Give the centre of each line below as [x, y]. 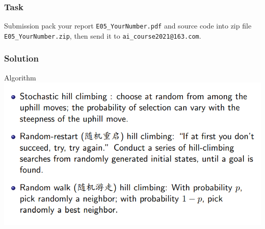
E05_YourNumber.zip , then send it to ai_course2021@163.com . [103, 35]
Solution [21, 58]
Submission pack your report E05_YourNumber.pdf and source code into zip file [128, 26]
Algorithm [20, 77]
